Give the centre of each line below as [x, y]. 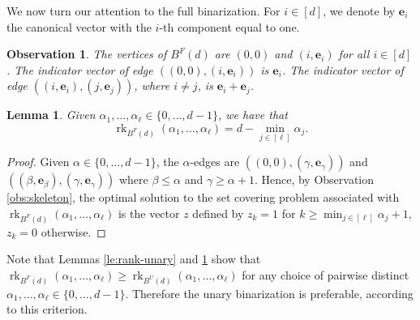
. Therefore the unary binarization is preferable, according [269, 293]
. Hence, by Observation [314, 179]
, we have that [253, 115]
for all [354, 54]
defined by [218, 213]
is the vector [149, 213]
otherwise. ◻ [73, 231]
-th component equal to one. [229, 26]
